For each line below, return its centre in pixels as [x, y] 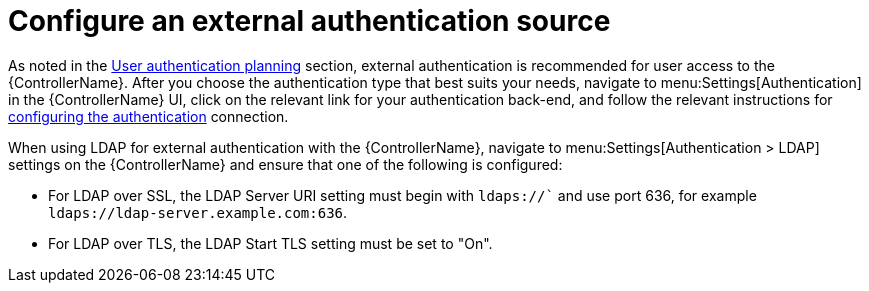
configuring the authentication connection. [148, 116]
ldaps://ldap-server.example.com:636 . [198, 212]
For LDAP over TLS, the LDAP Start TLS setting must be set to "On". [270, 243]
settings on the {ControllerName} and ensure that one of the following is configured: [285, 164]
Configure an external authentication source [309, 21]
